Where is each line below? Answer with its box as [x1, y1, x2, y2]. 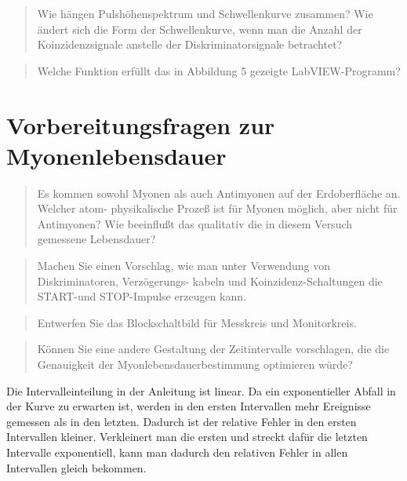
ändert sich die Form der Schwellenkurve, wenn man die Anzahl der [37, 20, 362, 37]
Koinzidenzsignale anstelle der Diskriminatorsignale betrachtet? [37, 36, 343, 53]
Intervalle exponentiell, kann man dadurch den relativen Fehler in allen [6, 444, 348, 460]
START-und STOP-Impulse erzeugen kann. [37, 288, 246, 304]
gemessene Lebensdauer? [37, 231, 156, 247]
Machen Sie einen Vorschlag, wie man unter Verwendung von [37, 257, 330, 274]
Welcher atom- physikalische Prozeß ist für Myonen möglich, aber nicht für [37, 200, 398, 217]
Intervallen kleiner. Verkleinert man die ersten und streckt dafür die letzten [6, 428, 368, 445]
